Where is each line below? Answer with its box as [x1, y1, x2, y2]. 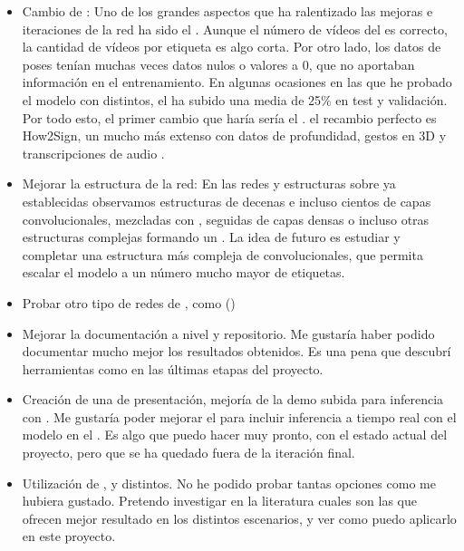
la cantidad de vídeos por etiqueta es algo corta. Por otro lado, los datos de [22, 37, 441, 56]
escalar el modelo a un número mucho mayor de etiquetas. [22, 263, 345, 282]
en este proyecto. [22, 527, 116, 546]
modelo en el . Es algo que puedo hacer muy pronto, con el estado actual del [22, 425, 448, 444]
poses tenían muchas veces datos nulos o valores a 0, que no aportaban [22, 54, 415, 73]
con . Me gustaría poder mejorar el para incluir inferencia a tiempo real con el [22, 407, 457, 426]
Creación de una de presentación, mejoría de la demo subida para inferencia [22, 390, 444, 409]
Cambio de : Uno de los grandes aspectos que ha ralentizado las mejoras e [22, 2, 433, 20]
